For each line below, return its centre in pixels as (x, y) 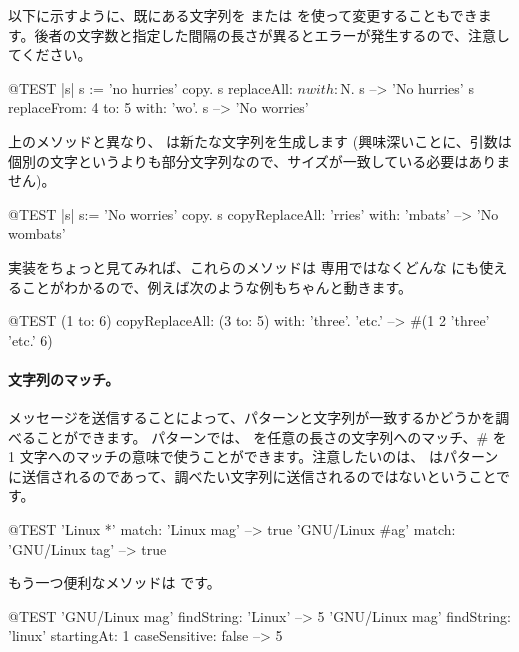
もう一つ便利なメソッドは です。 (114, 582)
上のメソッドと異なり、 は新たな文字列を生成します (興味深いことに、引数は (260, 140)
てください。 (50, 54)
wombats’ (37, 233)
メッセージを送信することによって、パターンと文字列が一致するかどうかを (252, 417)
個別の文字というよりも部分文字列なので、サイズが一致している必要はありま (259, 160)
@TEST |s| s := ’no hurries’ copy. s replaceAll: (150, 87)
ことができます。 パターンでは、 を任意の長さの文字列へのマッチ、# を (271, 436)
